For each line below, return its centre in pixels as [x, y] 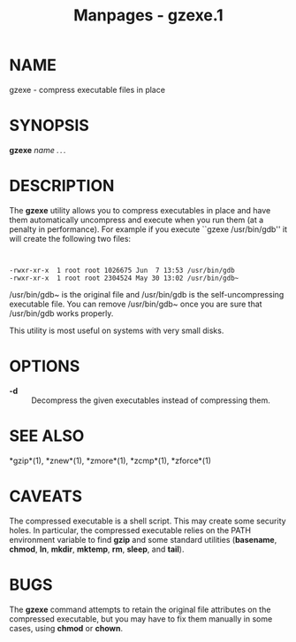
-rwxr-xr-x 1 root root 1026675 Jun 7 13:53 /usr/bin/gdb [122, 270]
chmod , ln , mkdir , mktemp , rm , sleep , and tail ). [97, 549]
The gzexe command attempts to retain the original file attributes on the [140, 609]
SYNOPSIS [49, 126]
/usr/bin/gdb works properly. [61, 313]
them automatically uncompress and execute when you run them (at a [137, 220]
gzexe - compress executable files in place [87, 89]
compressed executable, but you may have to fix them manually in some [141, 619]
